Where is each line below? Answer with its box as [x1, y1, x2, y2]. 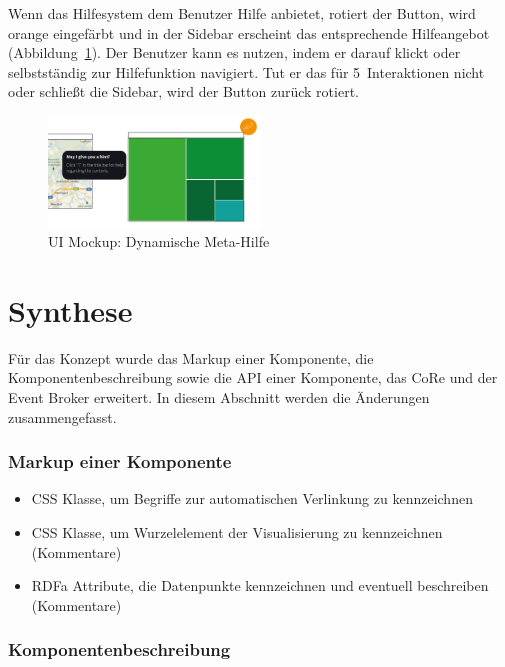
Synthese [8, 289, 133, 330]
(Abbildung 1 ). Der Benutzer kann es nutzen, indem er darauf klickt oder [8, 42, 461, 63]
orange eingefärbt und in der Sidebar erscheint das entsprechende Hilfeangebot [8, 22, 490, 43]
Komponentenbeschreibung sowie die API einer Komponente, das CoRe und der [8, 367, 498, 388]
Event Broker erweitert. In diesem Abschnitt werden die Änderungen [8, 387, 430, 408]
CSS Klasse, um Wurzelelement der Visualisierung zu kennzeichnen [31, 522, 443, 543]
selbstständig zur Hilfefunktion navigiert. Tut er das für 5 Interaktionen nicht [8, 61, 485, 82]
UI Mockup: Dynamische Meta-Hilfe [48, 231, 270, 252]
